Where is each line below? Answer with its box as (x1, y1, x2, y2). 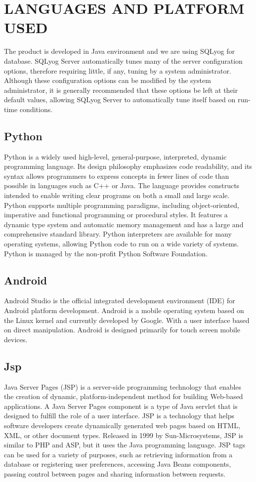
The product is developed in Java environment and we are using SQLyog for (4, 46, 235, 56)
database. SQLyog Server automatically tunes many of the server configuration (4, 55, 243, 66)
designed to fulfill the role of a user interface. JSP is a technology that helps (4, 410, 234, 421)
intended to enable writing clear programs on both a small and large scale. (4, 190, 230, 201)
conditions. (19, 104, 53, 114)
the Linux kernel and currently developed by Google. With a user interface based (4, 315, 250, 325)
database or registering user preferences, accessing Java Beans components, (4, 459, 231, 469)
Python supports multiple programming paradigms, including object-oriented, (4, 200, 239, 210)
